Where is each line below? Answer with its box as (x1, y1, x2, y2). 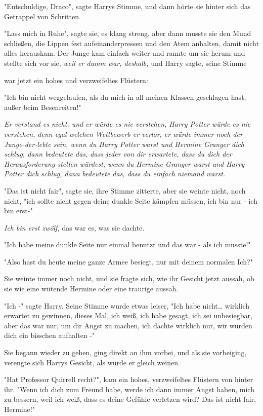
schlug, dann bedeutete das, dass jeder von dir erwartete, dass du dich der (4, 148, 232, 159)
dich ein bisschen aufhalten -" (4, 330, 95, 341)
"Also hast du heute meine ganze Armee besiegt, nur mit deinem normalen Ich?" (4, 256, 253, 267)
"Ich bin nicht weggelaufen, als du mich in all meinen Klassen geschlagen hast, (4, 92, 246, 102)
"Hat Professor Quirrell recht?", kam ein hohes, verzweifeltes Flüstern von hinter (4, 374, 253, 385)
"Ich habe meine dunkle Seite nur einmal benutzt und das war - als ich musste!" (4, 239, 251, 250)
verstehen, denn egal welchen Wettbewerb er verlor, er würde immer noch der (4, 128, 243, 139)
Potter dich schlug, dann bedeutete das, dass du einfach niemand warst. (4, 168, 226, 179)
